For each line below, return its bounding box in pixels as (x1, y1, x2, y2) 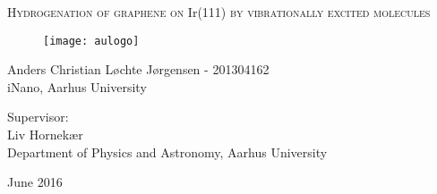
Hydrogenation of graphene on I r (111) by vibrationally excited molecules (7, 3, 431, 21)
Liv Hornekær (7, 125, 83, 144)
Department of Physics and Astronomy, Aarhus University (7, 142, 328, 161)
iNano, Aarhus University (7, 77, 147, 96)
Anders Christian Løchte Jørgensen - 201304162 (7, 60, 270, 79)
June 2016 (7, 173, 63, 191)
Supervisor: (7, 107, 69, 126)
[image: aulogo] (43, 34, 140, 47)
